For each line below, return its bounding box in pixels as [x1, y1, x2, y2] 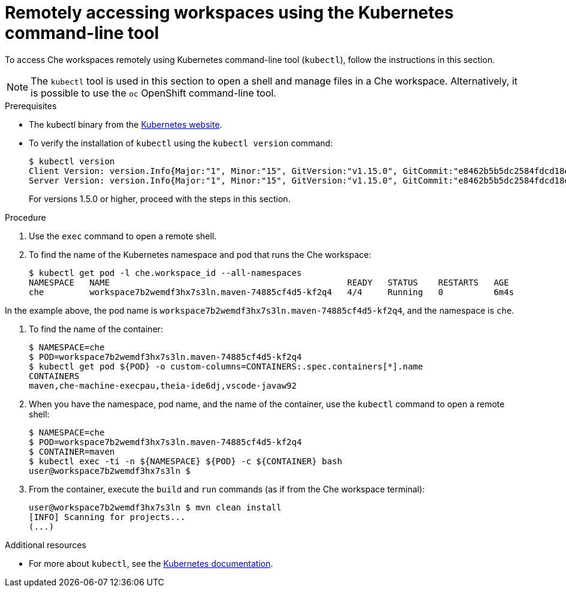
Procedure [5, 212, 46, 223]
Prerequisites [5, 100, 57, 111]
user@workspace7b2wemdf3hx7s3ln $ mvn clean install [29, 502, 282, 512]
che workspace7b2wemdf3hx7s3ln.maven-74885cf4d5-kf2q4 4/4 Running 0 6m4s [29, 287, 514, 297]
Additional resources [5, 539, 86, 550]
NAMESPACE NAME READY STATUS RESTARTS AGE [29, 277, 509, 287]
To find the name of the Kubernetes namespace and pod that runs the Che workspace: [29, 249, 371, 260]
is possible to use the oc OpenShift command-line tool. [31, 86, 276, 99]
